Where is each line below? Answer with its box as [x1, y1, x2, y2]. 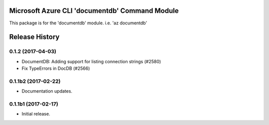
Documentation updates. [21, 88, 72, 94]
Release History [9, 33, 60, 41]
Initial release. [21, 111, 50, 117]
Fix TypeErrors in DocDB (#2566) [21, 65, 90, 72]
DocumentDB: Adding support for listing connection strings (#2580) [21, 58, 161, 64]
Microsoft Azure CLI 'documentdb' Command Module [9, 6, 179, 15]
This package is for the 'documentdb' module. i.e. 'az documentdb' [9, 20, 147, 26]
